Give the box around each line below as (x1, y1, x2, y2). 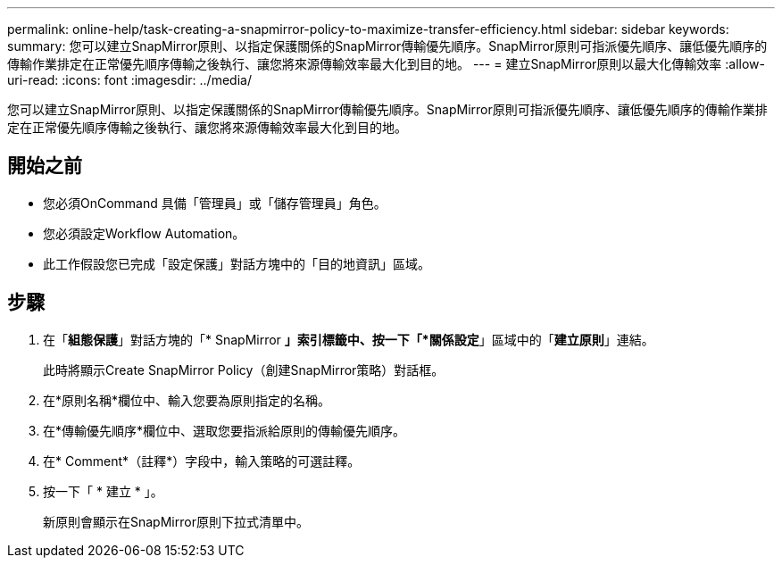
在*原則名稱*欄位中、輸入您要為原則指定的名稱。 (43, 392, 331, 408)
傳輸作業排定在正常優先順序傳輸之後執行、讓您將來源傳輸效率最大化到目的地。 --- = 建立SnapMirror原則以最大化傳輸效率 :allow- (7, 56, 765, 71)
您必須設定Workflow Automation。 (43, 225, 245, 241)
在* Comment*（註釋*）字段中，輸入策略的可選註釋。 (43, 453, 361, 469)
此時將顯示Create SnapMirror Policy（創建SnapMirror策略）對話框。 (43, 361, 445, 378)
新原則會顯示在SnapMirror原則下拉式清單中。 (43, 513, 309, 529)
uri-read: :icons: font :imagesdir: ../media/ (7, 72, 252, 87)
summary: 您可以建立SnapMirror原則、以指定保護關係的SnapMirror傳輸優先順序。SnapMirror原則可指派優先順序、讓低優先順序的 (7, 38, 768, 54)
